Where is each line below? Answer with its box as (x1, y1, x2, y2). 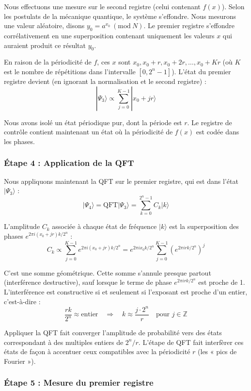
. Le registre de (187, 117, 232, 127)
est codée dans (196, 127, 239, 137)
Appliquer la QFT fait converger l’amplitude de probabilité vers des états (4, 327, 222, 338)
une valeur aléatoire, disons (4, 20, 85, 31)
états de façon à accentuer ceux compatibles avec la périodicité (4, 346, 190, 357)
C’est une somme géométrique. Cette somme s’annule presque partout (4, 267, 211, 277)
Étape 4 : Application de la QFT (4, 157, 134, 169)
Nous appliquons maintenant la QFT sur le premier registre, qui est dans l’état (4, 176, 238, 186)
